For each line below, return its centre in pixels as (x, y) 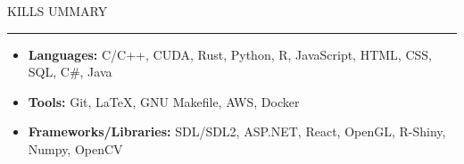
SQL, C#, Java (70, 72)
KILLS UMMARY (58, 11)
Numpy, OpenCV (75, 148)
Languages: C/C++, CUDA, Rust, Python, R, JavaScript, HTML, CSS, (230, 54)
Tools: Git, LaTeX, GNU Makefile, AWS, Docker (164, 101)
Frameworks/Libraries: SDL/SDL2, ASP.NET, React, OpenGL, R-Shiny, (237, 131)
